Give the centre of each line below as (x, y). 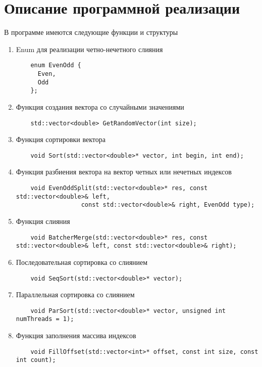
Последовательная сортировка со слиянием (82, 262)
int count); (36, 360)
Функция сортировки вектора (61, 139)
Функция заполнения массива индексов (76, 335)
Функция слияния (43, 221)
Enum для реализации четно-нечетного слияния (89, 49)
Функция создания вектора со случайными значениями (100, 106)
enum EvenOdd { (56, 65)
